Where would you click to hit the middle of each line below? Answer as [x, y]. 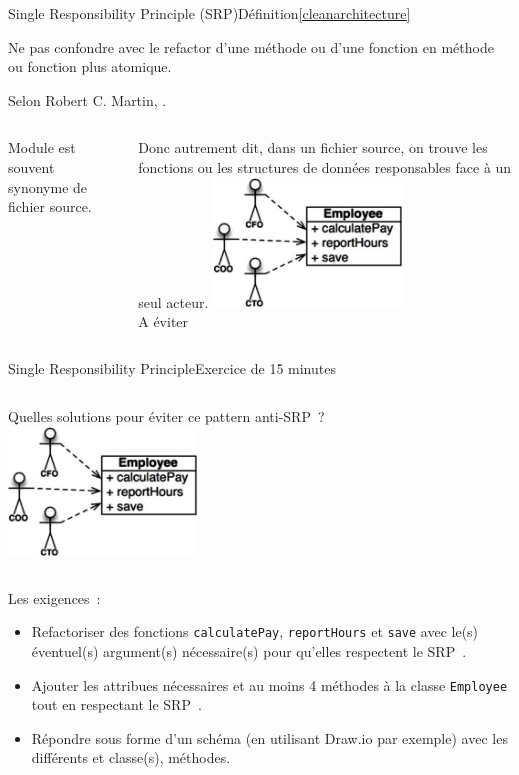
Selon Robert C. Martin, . [87, 99]
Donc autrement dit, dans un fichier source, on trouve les [313, 147]
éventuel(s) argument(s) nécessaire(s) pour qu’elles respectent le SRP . [249, 651]
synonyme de [48, 186]
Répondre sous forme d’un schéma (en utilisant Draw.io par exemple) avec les [269, 737]
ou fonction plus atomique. [90, 66]
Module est [42, 147]
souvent [31, 166]
